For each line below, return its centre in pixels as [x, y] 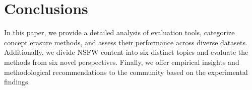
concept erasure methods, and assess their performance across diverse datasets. [126, 42]
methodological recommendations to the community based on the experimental [126, 72]
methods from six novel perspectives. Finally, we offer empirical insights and [122, 62]
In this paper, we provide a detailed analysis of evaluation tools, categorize [119, 32]
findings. [17, 82]
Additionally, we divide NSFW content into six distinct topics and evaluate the [126, 52]
